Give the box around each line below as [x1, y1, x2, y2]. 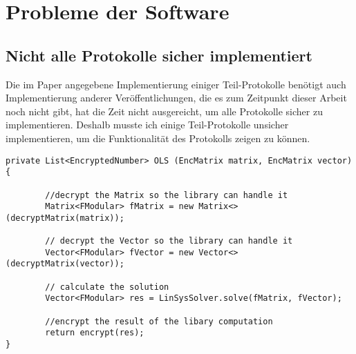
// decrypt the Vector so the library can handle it [45, 236, 293, 246]
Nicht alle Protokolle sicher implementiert [6, 44, 312, 66]
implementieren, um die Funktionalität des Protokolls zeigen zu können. [6, 130, 310, 145]
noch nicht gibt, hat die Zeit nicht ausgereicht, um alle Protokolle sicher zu [6, 104, 323, 118]
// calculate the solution [45, 282, 169, 292]
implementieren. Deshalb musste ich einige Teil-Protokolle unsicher [6, 117, 289, 132]
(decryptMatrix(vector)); [6, 259, 124, 269]
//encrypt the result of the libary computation [45, 316, 273, 326]
